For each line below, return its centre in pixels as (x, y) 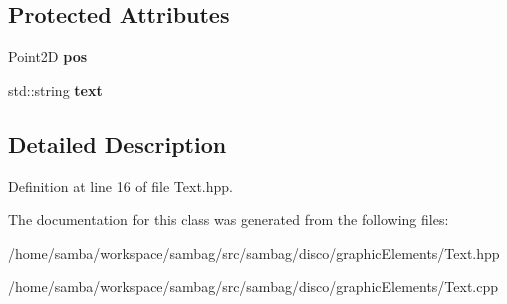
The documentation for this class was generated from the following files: (228, 219)
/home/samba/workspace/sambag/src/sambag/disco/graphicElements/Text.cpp (253, 286)
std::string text (55, 89)
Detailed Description (117, 143)
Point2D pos (48, 56)
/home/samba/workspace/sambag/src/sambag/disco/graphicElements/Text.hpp (254, 252)
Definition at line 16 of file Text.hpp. (121, 185)
